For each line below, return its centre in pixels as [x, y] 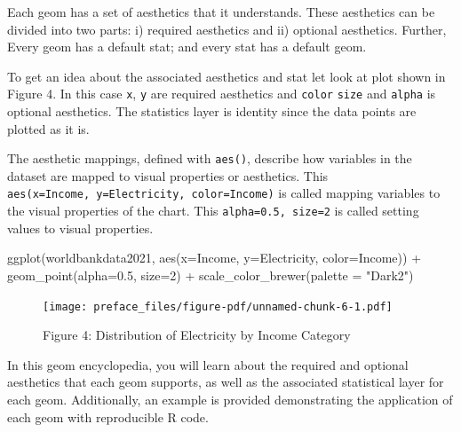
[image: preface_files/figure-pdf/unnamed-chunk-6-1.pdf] [218, 306]
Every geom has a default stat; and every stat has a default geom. [187, 47]
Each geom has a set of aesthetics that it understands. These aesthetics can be [221, 12]
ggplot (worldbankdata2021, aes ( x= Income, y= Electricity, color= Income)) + [215, 258]
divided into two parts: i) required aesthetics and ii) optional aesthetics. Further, [227, 29]
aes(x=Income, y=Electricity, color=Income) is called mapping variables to [224, 193]
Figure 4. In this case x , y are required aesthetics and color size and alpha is [222, 94]
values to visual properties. [80, 228]
